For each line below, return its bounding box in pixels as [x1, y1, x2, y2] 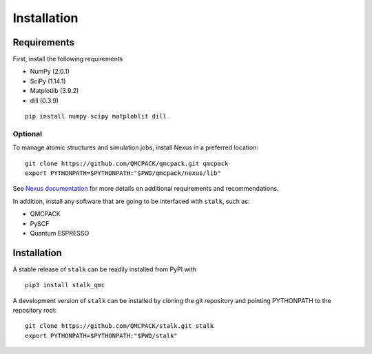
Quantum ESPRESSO [30, 229, 90, 237]
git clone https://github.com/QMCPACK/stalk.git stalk [25, 322, 214, 330]
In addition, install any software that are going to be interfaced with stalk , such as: [12, 197, 250, 205]
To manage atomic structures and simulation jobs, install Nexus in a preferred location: [12, 143, 258, 152]
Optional [12, 129, 43, 138]
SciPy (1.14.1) [30, 76, 66, 85]
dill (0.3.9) [30, 96, 59, 105]
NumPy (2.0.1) [30, 67, 70, 76]
